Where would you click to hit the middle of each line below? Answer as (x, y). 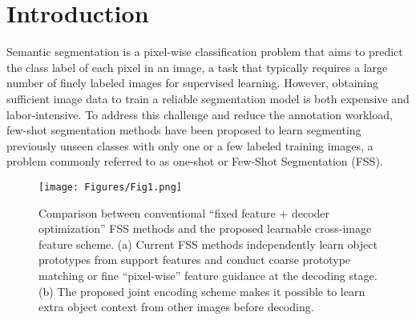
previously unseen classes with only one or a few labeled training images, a (190, 145)
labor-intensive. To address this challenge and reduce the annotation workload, (200, 114)
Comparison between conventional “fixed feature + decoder (184, 212)
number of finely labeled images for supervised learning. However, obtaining (193, 83)
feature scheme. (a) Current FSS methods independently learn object (208, 244)
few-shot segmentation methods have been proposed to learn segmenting (184, 130)
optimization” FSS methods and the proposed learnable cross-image (205, 228)
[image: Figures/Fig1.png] (110, 187)
